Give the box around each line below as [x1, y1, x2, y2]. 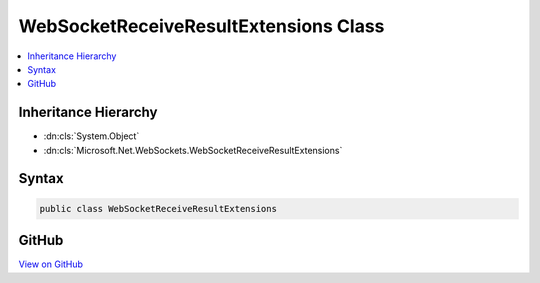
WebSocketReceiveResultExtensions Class [18, 15, 385, 37]
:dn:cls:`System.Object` [43, 130, 140, 142]
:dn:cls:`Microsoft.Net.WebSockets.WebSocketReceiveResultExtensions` [43, 144, 343, 156]
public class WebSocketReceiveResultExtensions [39, 203, 277, 214]
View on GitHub [18, 258, 84, 270]
